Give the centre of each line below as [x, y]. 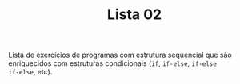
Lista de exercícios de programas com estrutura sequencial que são [120, 55]
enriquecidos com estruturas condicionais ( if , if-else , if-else [113, 63]
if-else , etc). [30, 72]
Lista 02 [134, 15]
